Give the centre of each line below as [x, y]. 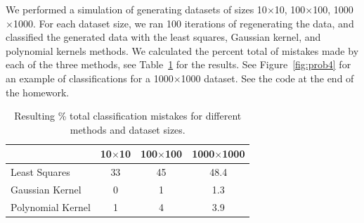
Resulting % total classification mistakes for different [128, 116]
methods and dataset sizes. [128, 129]
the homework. [38, 92]
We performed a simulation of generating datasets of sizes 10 [136, 9]
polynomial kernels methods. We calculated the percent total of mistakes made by [182, 50]
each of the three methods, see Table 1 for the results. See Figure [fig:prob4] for [178, 64]
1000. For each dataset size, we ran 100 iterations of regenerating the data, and [183, 23]
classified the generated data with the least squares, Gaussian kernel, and [163, 37]
